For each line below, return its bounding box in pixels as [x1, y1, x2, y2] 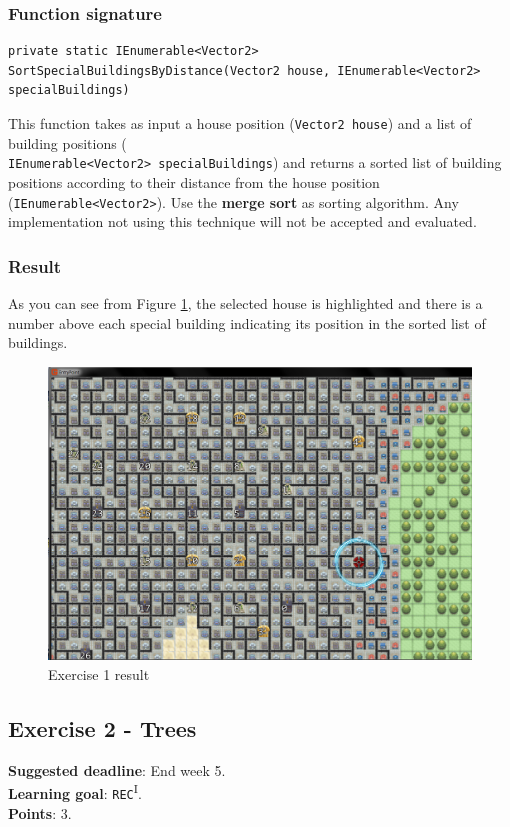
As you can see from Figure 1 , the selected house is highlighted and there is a [8, 292, 483, 313]
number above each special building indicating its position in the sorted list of [8, 312, 486, 333]
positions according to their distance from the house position [8, 171, 380, 192]
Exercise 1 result [48, 663, 150, 684]
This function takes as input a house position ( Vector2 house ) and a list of [8, 113, 472, 133]
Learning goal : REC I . [8, 780, 142, 803]
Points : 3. [8, 802, 72, 823]
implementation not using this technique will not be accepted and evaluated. [8, 211, 477, 232]
